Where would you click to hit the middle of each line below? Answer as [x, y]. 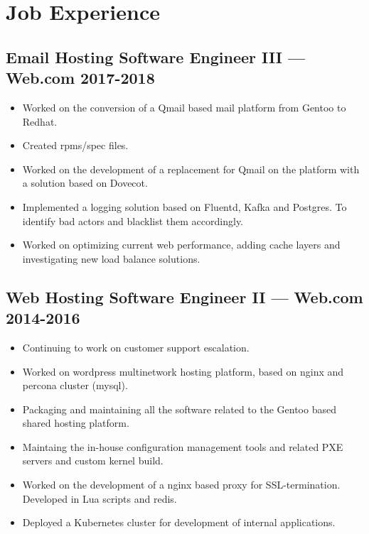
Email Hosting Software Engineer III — [156, 56]
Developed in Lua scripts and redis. [100, 498]
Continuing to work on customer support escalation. [136, 347]
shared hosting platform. [76, 423]
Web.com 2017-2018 [80, 78]
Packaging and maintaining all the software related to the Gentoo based [179, 409]
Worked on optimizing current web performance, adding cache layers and [181, 245]
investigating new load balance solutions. [111, 258]
